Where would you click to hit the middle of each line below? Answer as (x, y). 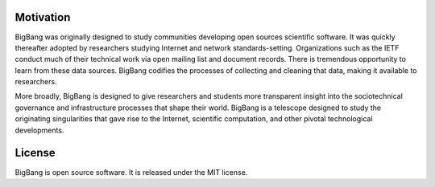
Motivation (43, 17)
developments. (39, 130)
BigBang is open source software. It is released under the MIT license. (131, 172)
